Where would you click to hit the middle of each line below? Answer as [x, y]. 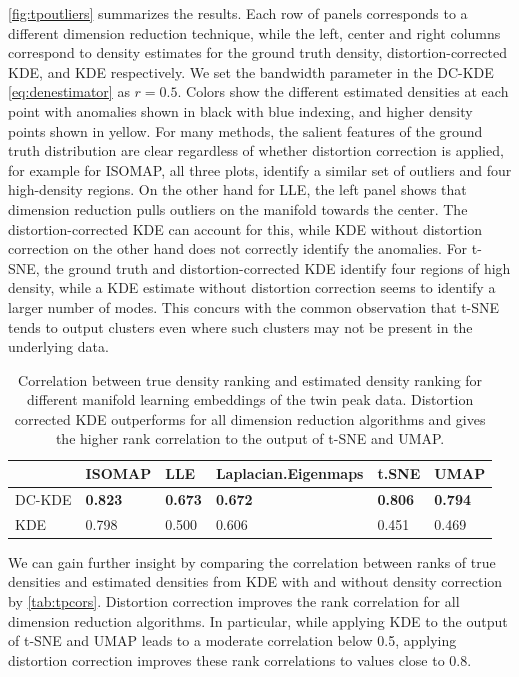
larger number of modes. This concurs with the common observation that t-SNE [254, 306]
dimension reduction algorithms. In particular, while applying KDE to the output [258, 620]
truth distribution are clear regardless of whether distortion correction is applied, [256, 150]
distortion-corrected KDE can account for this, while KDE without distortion [245, 228]
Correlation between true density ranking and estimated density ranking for [250, 379]
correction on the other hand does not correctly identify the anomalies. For [238, 248]
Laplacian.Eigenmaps [289, 473]
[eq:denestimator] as [69, 91]
